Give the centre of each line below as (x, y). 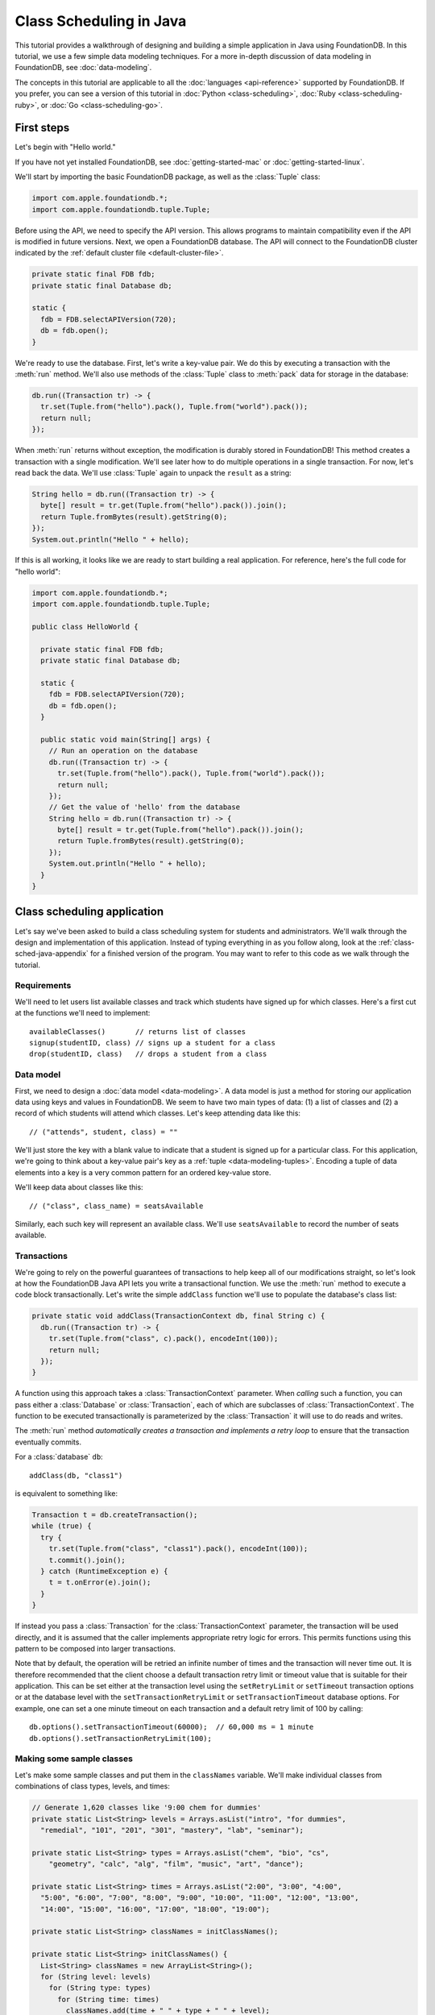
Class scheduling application (89, 912)
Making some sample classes (74, 1759)
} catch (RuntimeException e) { (104, 1571)
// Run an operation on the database (123, 751)
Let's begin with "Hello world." (65, 147)
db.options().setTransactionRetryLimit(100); (121, 1738)
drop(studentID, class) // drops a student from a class (148, 1054)
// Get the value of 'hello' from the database (145, 807)
